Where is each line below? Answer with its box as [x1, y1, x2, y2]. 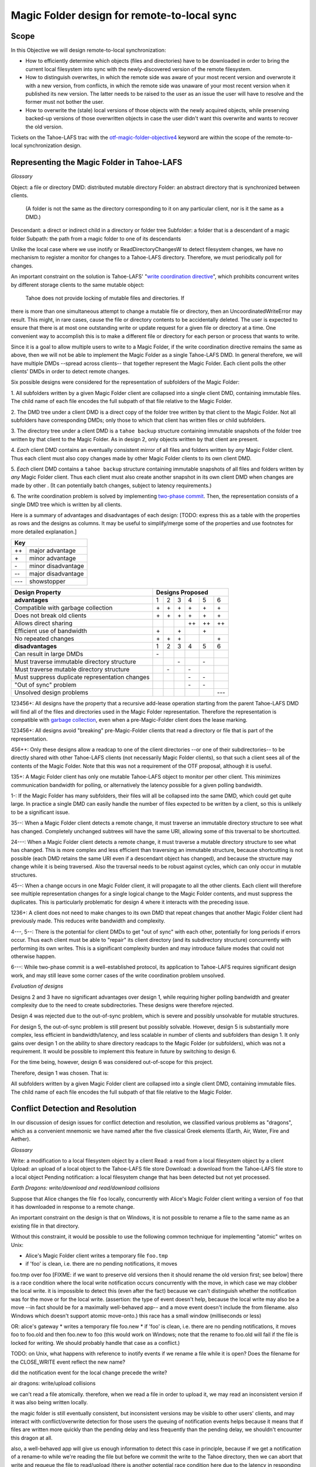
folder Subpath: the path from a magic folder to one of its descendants [11, 235, 181, 242]
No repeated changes [14, 634, 74, 643]
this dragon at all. [11, 1434, 53, 1441]
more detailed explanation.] [11, 528, 77, 535]
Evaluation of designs [11, 983, 64, 990]
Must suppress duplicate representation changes [14, 673, 150, 681]
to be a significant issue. [11, 809, 70, 816]
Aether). [11, 1135, 31, 1142]
